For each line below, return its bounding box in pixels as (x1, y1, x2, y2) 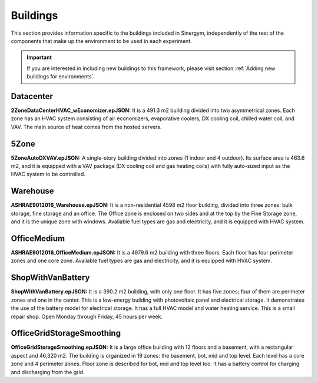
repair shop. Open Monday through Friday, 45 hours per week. (11, 313, 163, 320)
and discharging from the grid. (11, 368, 85, 375)
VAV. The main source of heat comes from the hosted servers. (11, 123, 162, 130)
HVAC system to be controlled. (11, 171, 85, 178)
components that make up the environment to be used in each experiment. (11, 37, 193, 44)
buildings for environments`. (26, 73, 95, 80)
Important (26, 54, 52, 61)
